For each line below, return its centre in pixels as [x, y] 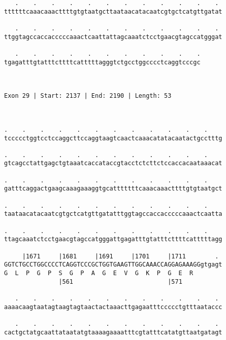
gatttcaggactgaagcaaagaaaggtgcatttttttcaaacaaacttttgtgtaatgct [113, 189]
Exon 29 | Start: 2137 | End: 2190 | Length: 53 [88, 96]
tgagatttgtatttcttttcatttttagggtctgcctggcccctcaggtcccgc [102, 62]
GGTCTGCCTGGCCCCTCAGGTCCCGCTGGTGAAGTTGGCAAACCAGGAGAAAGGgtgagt [113, 265]
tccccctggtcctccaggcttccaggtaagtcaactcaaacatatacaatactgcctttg [113, 138]
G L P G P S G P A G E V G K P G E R [99, 273]
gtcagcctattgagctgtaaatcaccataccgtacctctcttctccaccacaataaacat [113, 163]
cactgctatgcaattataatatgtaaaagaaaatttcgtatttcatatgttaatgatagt [113, 332]
